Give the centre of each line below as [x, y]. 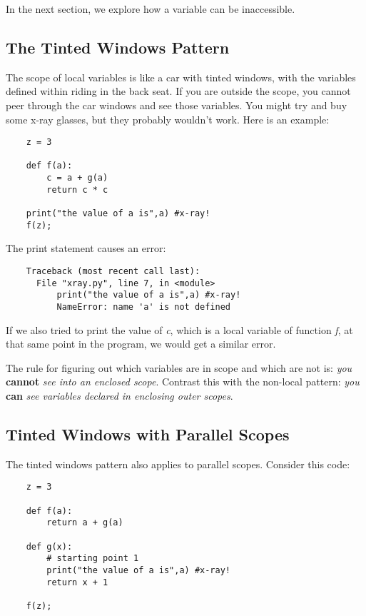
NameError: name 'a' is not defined [143, 307]
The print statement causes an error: [86, 248]
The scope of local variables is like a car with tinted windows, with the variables [181, 77]
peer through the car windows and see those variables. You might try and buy [177, 105]
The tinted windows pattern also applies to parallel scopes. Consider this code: [178, 464]
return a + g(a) [85, 523]
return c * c [77, 190]
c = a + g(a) [77, 178]
